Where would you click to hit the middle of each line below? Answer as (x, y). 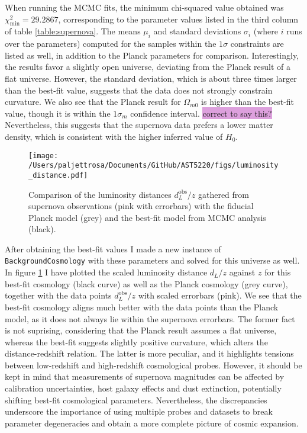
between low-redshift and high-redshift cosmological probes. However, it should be (153, 365)
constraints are (257, 44)
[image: (43, 155)
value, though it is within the (58, 113)
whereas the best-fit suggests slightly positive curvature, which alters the (136, 341)
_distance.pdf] (58, 175)
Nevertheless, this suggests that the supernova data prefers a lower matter (139, 125)
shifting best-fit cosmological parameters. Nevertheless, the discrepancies (136, 400)
